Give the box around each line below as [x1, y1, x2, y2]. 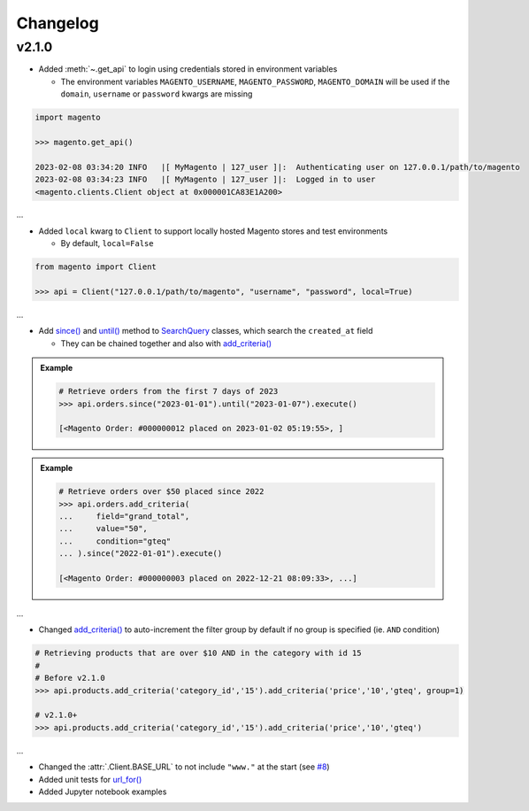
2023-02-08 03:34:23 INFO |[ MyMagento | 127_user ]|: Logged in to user [34, 174, 376, 185]
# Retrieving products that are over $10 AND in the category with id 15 [34, 648, 362, 659]
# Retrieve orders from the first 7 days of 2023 [58, 386, 279, 397]
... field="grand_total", [58, 512, 190, 521]
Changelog [16, 13, 99, 33]
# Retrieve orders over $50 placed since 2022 [58, 487, 264, 497]
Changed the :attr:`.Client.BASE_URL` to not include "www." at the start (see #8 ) [38, 761, 331, 772]
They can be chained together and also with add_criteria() [60, 337, 272, 349]
